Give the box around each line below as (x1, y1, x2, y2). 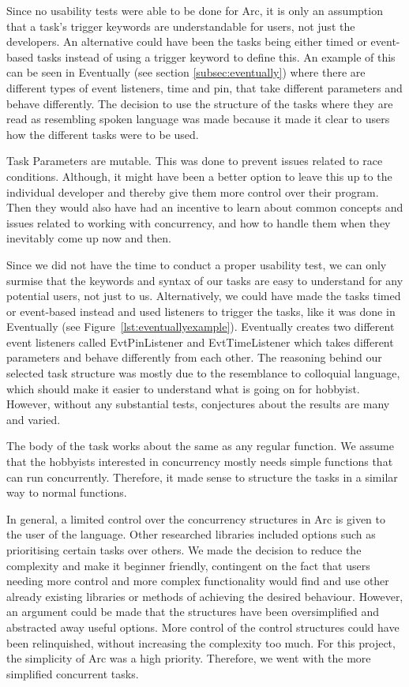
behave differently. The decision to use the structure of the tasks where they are (6, 95, 393, 111)
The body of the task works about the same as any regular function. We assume (6, 437, 394, 454)
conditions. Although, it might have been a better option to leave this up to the (6, 167, 392, 184)
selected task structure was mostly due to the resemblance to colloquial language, (6, 365, 400, 381)
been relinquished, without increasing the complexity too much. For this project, (6, 634, 396, 651)
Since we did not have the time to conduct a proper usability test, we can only (6, 256, 387, 272)
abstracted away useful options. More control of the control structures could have (6, 618, 400, 635)
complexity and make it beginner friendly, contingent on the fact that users (6, 557, 370, 573)
